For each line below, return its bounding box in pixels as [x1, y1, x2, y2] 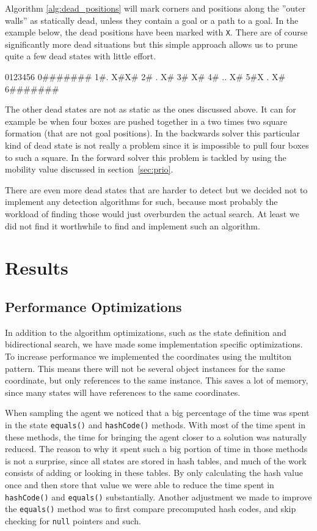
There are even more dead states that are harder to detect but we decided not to [5, 183, 308, 196]
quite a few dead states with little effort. [5, 50, 156, 62]
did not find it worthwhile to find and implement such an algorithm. [5, 219, 260, 232]
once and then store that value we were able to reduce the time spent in [5, 478, 274, 491]
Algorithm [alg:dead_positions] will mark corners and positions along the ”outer [5, 2, 306, 14]
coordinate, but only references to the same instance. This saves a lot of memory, [5, 374, 308, 387]
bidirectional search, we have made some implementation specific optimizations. [5, 338, 303, 351]
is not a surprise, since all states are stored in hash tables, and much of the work [5, 454, 307, 467]
